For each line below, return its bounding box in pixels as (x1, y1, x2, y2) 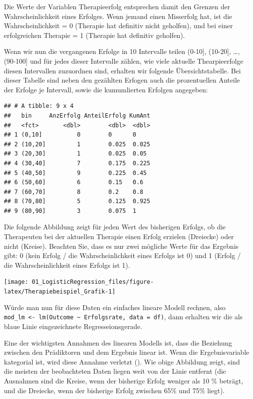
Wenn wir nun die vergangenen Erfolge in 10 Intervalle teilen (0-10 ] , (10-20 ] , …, (4, 46, 240, 56)
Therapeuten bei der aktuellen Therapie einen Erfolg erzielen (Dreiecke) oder (4, 231, 234, 242)
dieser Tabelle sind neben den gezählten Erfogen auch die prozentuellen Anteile (4, 75, 240, 85)
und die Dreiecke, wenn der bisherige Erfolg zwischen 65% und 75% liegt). (4, 385, 225, 395)
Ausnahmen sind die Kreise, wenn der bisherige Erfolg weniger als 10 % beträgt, (4, 375, 243, 385)
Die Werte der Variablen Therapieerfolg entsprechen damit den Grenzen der (4, 1, 231, 11)
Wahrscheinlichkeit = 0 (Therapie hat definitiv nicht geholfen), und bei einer (4, 20, 233, 31)
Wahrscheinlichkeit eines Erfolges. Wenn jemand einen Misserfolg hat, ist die (4, 11, 233, 21)
